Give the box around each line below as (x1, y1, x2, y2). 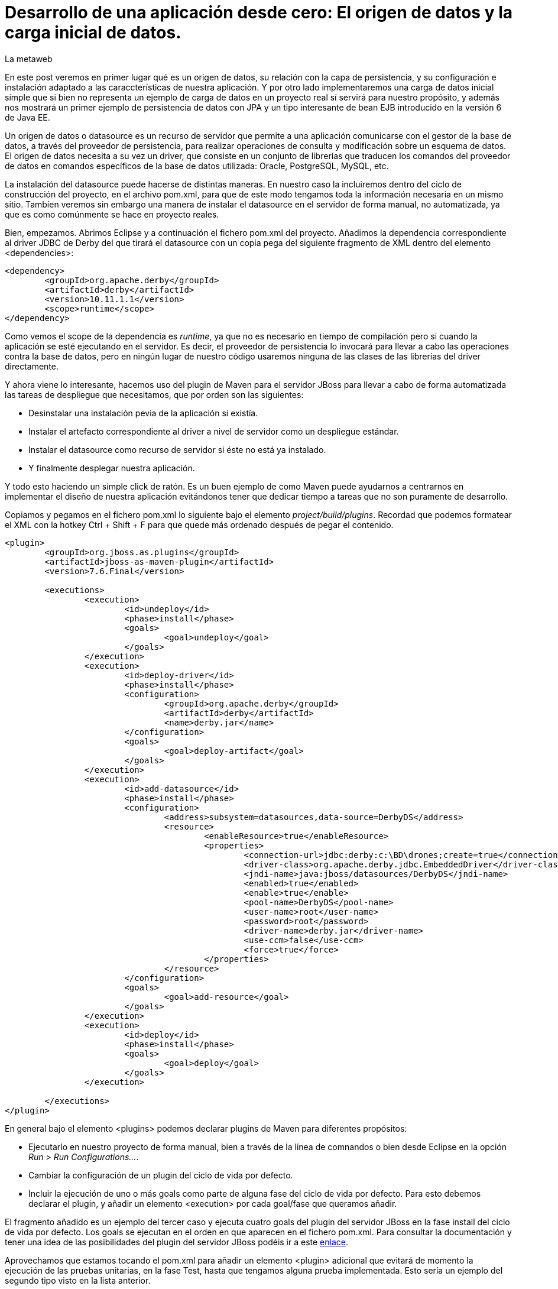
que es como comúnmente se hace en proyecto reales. (5, 209, 219, 219)
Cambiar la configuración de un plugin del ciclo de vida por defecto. (28, 1170, 293, 1180)
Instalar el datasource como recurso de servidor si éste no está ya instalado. (28, 444, 326, 455)
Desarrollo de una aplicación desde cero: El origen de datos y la (5, 2, 513, 22)
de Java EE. (5, 112, 50, 122)
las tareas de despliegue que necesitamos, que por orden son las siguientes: (5, 389, 304, 400)
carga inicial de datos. (5, 22, 181, 43)
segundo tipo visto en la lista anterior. (5, 1275, 151, 1285)
